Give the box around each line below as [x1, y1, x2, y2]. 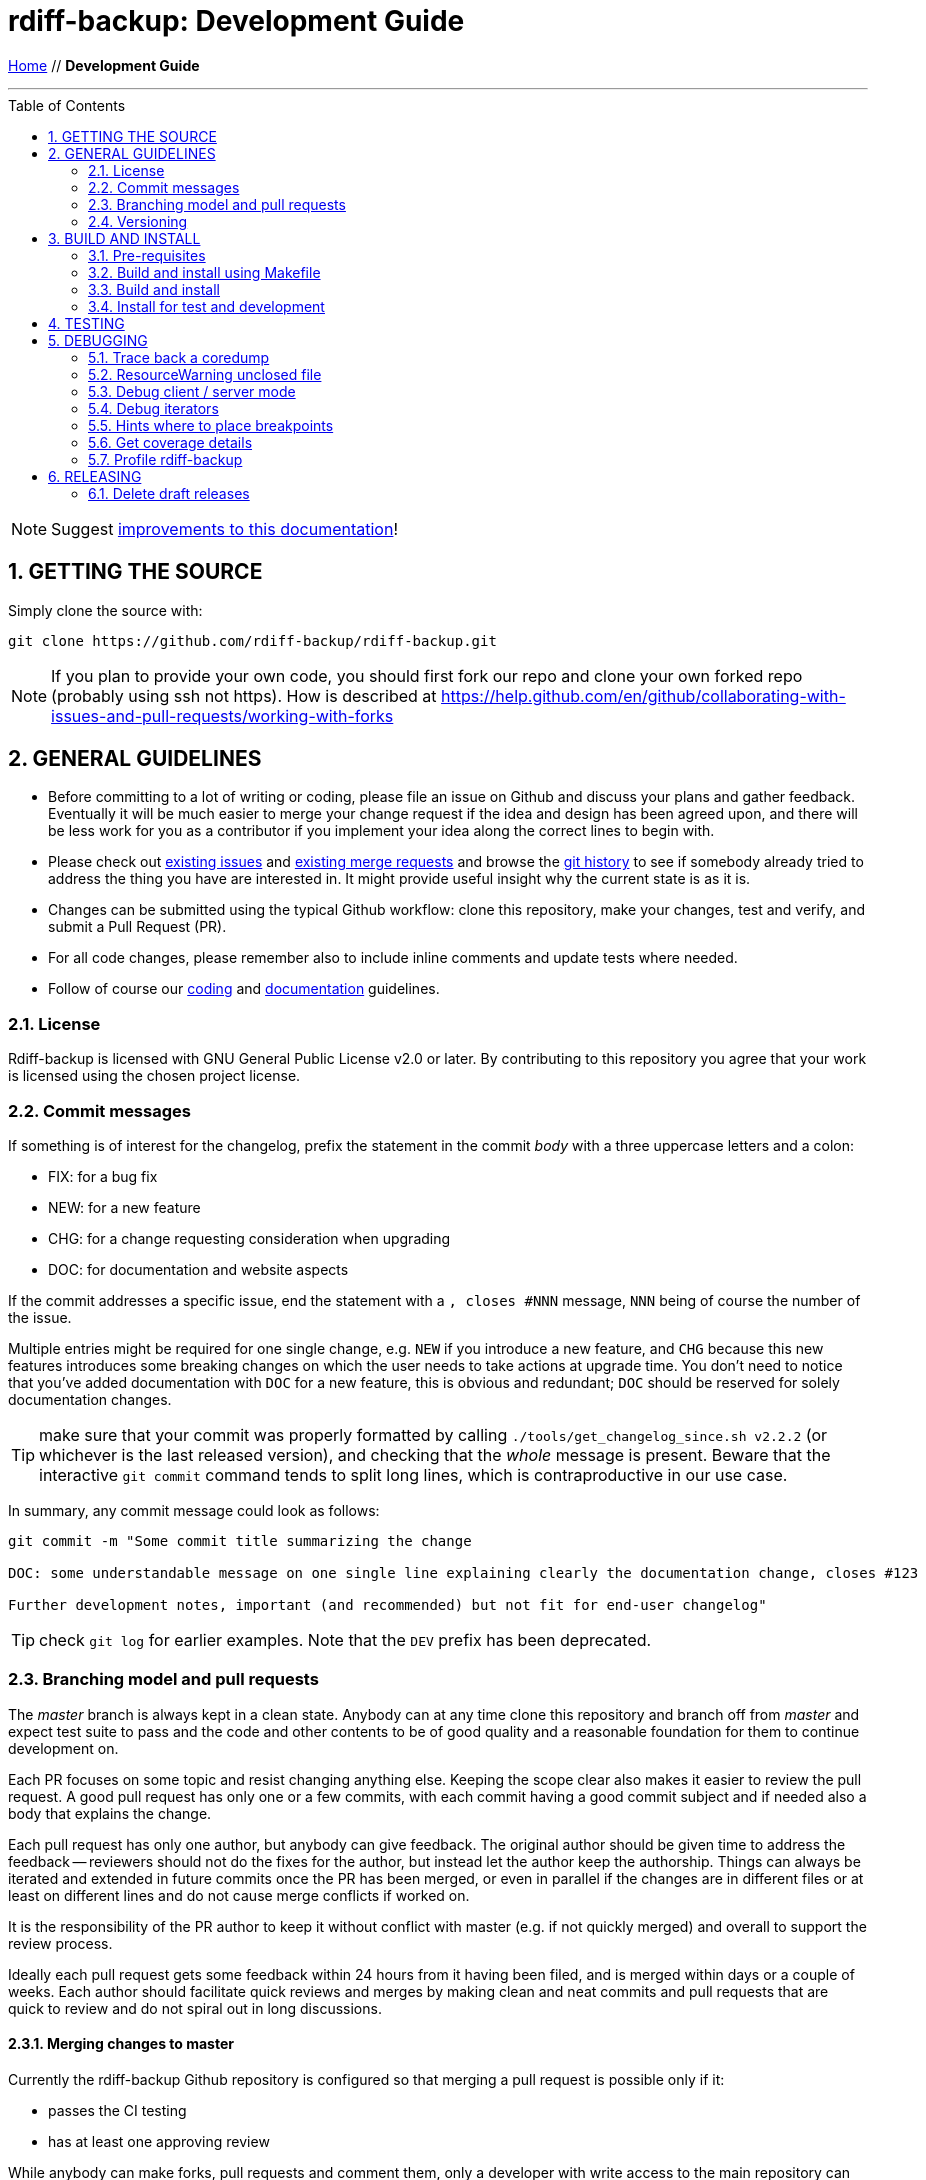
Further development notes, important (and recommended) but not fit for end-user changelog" [8, 1596, 767, 1613]
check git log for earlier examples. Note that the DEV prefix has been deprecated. [39, 1629, 652, 1650]
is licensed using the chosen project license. [8, 1067, 301, 1085]
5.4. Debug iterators [88, 399, 219, 417]
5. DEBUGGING [48, 331, 148, 349]
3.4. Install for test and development [88, 297, 325, 315]
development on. [8, 1739, 119, 1757]
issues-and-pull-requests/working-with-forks [51, 705, 394, 726]
